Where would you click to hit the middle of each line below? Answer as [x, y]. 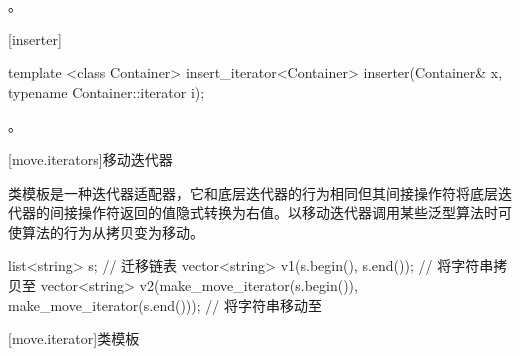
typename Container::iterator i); [106, 91]
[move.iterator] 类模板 [74, 338]
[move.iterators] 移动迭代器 [90, 158]
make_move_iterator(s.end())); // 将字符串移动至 [165, 304]
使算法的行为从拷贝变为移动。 [106, 231]
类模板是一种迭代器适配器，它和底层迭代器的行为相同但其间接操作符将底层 [253, 192]
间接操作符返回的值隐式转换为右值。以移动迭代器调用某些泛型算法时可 [280, 212]
